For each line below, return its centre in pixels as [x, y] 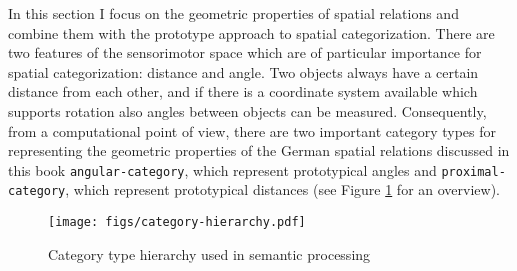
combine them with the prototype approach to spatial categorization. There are [251, 32]
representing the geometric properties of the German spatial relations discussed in [259, 150]
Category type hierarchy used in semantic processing [209, 253]
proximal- [473, 171]
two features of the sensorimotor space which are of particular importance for [245, 52]
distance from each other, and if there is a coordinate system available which [243, 91]
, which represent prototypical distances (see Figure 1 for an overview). [283, 189]
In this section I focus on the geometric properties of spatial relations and [233, 13]
